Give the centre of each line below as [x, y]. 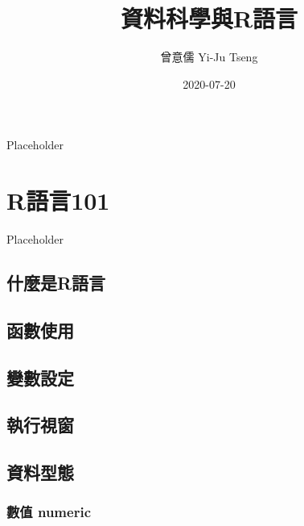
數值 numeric [49, 512]
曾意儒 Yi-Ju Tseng [209, 57]
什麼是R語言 [56, 283]
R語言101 [58, 200]
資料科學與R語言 [209, 18]
